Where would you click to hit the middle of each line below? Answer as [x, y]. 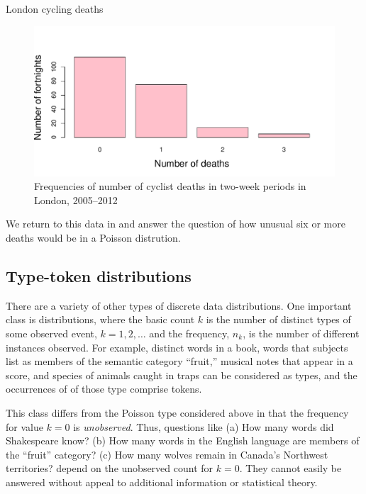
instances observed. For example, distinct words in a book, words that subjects [177, 347]
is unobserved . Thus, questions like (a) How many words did [204, 426]
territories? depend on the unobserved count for [110, 468]
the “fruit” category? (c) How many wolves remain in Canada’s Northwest [167, 454]
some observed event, [51, 333]
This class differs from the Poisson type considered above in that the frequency [177, 412]
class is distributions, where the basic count [100, 319]
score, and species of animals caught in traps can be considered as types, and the [182, 375]
